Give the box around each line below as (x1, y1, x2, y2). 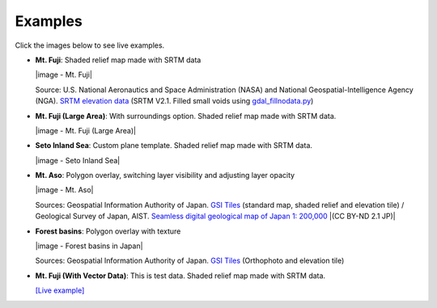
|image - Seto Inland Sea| (35, 155, 121, 165)
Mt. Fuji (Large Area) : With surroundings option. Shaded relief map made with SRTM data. (35, 111, 337, 120)
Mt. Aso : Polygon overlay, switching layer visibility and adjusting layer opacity (35, 171, 295, 180)
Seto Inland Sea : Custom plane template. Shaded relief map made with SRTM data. (35, 141, 313, 150)
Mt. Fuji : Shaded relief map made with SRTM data (35, 55, 202, 65)
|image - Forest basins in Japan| (35, 241, 143, 251)
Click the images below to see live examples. (15, 40, 165, 50)
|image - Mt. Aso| (35, 185, 94, 195)
